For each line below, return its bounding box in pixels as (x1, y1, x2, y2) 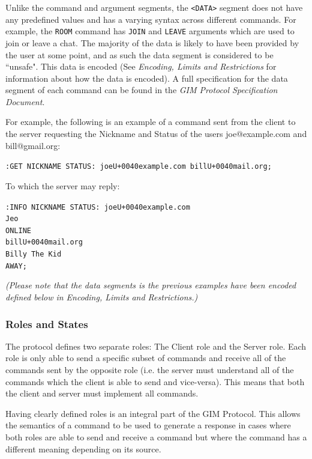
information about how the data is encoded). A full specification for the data (5, 71, 288, 84)
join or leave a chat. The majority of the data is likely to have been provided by (5, 36, 299, 49)
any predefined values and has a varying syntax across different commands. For (5, 13, 296, 25)
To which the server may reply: (5, 179, 120, 192)
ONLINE (5, 226, 31, 235)
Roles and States (5, 316, 88, 331)
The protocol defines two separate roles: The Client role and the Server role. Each (5, 339, 307, 352)
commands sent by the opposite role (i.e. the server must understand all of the (5, 363, 294, 376)
